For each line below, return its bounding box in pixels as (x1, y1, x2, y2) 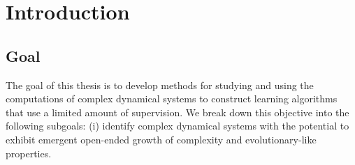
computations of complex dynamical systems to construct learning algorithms (6, 91, 338, 106)
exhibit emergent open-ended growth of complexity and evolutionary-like (6, 132, 317, 146)
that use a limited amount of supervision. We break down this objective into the (6, 104, 349, 119)
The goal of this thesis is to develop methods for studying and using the (6, 77, 314, 92)
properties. (6, 146, 52, 160)
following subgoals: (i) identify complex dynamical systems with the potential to (6, 118, 349, 133)
